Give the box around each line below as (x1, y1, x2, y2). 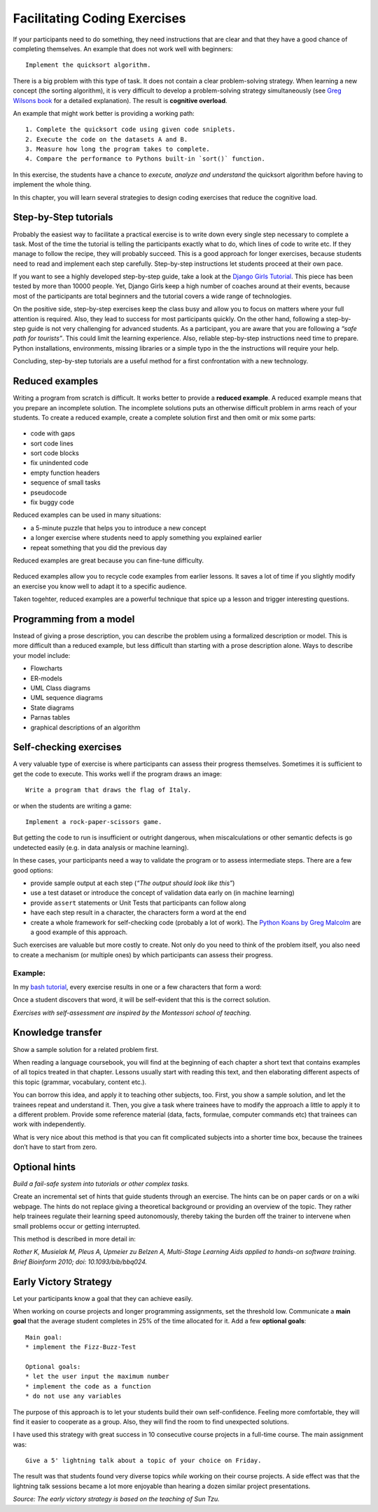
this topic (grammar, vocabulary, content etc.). (13, 1077, 147, 1086)
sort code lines (30, 439, 73, 447)
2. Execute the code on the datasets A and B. (25, 135, 188, 143)
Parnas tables (30, 713, 70, 722)
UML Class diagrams (30, 684, 91, 692)
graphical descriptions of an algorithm (30, 723, 141, 731)
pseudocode (30, 488, 67, 497)
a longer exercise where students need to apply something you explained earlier (30, 534, 262, 542)
